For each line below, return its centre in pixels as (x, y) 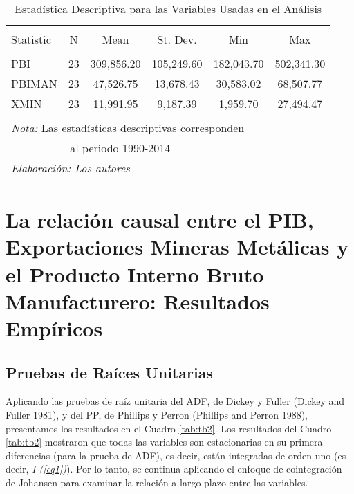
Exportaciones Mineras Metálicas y (177, 247)
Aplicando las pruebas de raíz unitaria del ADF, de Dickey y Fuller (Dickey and (175, 401)
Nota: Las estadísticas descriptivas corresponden (128, 128)
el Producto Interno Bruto (135, 274)
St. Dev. (177, 39)
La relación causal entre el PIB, (160, 220)
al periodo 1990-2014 (120, 148)
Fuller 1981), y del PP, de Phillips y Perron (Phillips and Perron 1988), (157, 414)
